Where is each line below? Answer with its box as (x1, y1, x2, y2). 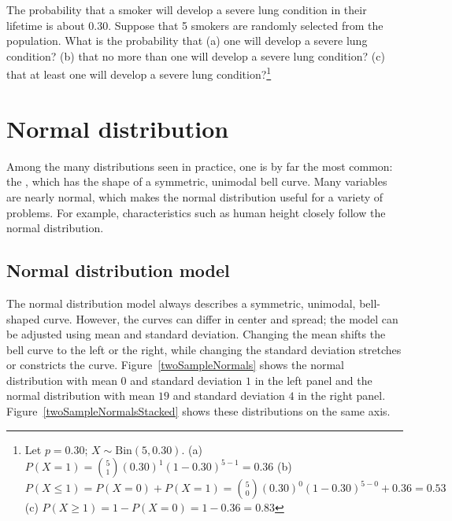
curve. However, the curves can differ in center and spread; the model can (43, 310, 398, 327)
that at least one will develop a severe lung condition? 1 (6, 64, 272, 83)
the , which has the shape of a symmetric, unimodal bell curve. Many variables (6, 173, 387, 190)
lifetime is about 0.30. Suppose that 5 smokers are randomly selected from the (6, 17, 383, 33)
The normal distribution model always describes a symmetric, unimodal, (6, 294, 356, 311)
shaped (6, 310, 40, 327)
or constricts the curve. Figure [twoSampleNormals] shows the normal (6, 357, 344, 373)
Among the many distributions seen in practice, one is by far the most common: (6, 157, 393, 174)
